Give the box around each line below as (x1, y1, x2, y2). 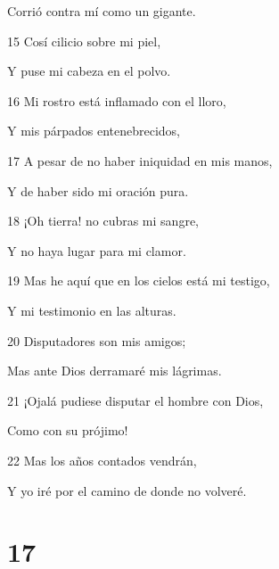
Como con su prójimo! (7, 421, 128, 440)
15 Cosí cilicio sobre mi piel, (7, 31, 161, 50)
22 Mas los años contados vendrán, (7, 450, 197, 469)
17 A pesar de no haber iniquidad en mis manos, (7, 151, 273, 169)
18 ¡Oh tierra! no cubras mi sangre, (7, 211, 199, 230)
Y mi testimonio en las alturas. (7, 301, 176, 319)
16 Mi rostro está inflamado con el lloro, (7, 91, 226, 110)
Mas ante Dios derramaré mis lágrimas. (7, 361, 222, 380)
